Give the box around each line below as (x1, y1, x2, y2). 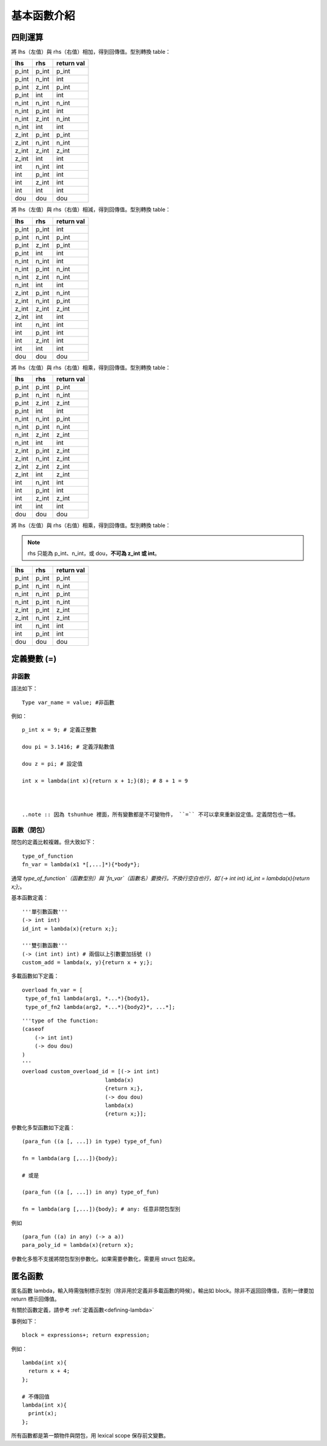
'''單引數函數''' (22, 908, 68, 915)
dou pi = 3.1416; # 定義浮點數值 (22, 743, 115, 751)
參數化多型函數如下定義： (11, 1123, 75, 1131)
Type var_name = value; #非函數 (22, 699, 115, 706)
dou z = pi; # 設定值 (22, 760, 83, 767)
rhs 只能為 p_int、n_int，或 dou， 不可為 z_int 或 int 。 (27, 550, 160, 557)
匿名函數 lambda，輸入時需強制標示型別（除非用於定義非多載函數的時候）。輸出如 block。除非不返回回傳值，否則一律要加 (11, 1287, 314, 1294)
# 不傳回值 (22, 1393, 50, 1400)
